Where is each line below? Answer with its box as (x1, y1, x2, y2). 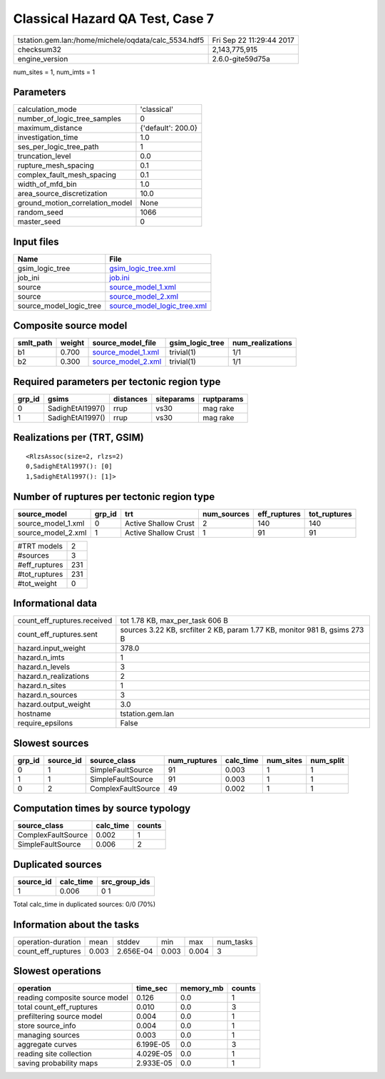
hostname (17, 709, 51, 719)
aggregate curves (17, 1040, 78, 1050)
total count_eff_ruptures (17, 1002, 98, 1012)
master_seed (17, 217, 61, 227)
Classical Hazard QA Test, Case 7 (13, 11, 214, 26)
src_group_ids (101, 876, 150, 886)
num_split (310, 755, 345, 765)
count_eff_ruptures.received (17, 615, 113, 625)
